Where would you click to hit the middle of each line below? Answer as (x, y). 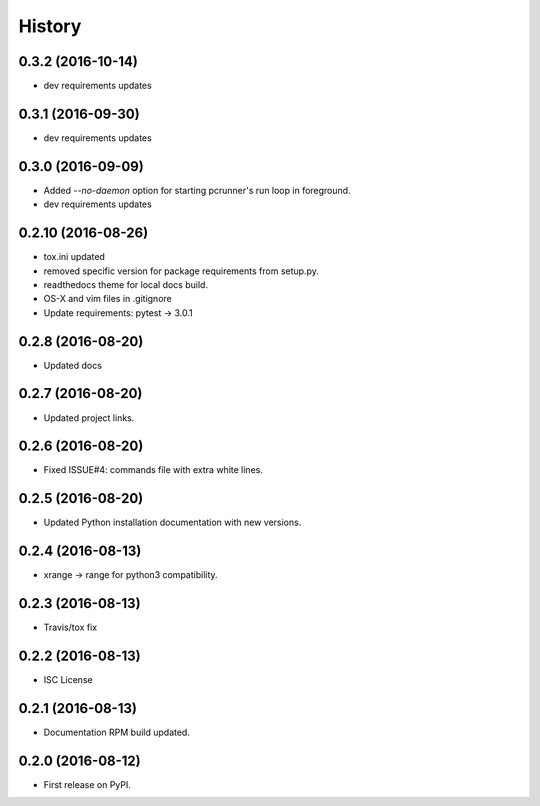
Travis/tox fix (70, 627)
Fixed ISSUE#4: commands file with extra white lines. (153, 470)
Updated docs (72, 365)
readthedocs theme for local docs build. (126, 284)
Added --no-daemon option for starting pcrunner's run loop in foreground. (197, 190)
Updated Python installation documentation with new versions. (172, 522)
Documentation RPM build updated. (116, 732)
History (50, 26)
